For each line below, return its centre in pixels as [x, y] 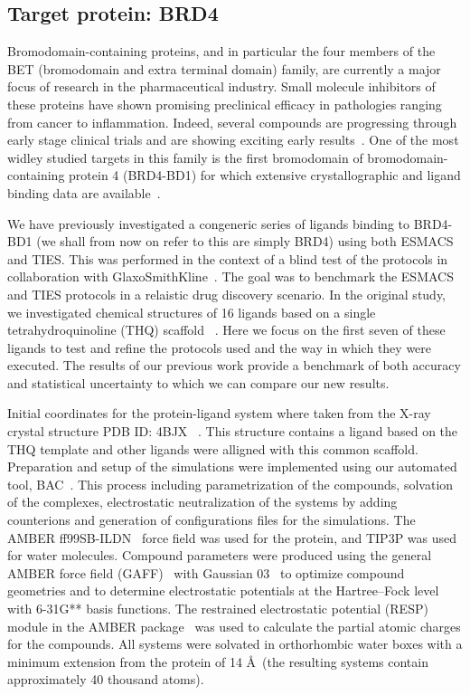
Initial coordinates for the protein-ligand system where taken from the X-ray [219, 413]
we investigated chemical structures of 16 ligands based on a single [192, 312]
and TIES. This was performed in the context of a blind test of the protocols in [228, 258]
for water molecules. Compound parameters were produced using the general [220, 555]
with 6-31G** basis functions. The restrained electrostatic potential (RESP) [218, 609]
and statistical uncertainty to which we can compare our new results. [198, 382]
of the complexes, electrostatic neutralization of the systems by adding [202, 502]
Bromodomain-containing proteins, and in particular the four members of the [221, 51]
